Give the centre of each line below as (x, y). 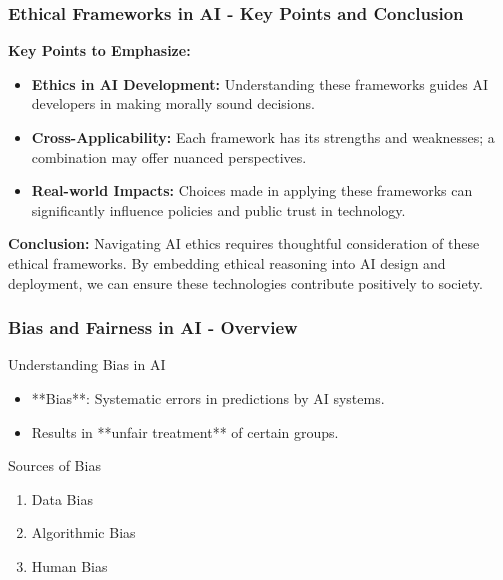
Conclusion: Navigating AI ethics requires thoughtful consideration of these (244, 243)
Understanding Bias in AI (87, 364)
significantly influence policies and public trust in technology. (218, 209)
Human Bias (69, 565)
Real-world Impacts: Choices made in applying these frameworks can (252, 190)
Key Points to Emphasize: (99, 50)
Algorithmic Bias (83, 532)
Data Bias (62, 498)
